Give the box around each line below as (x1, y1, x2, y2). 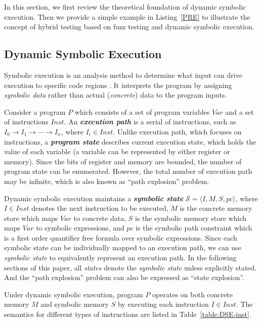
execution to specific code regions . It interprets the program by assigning (4, 79, 232, 90)
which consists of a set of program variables (74, 106, 210, 117)
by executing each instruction (117, 299, 209, 309)
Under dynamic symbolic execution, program (4, 289, 143, 299)
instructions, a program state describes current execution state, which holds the (4, 136, 256, 147)
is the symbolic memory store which (135, 212, 246, 223)
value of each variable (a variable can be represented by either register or (4, 146, 230, 157)
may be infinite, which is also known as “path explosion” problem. (4, 175, 209, 186)
